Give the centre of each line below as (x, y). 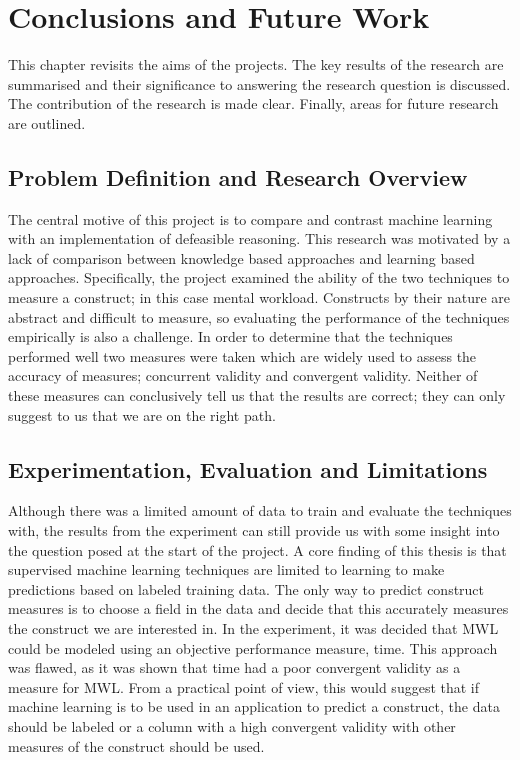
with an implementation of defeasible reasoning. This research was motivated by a (259, 238)
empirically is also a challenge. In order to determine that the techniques (230, 336)
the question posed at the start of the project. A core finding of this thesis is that (257, 549)
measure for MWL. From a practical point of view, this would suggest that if (244, 686)
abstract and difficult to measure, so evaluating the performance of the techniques (259, 316)
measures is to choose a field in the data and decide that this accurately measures (258, 608)
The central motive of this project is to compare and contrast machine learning (250, 218)
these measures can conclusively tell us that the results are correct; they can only (257, 395)
